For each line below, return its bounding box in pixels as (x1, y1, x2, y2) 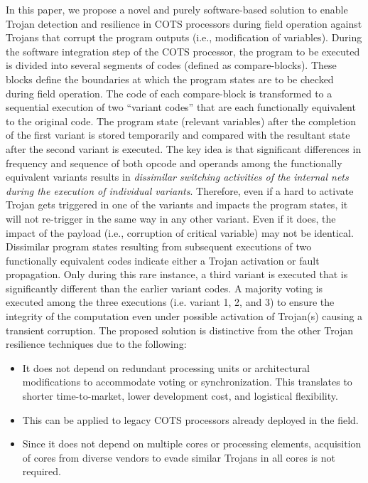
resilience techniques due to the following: (6, 336, 187, 351)
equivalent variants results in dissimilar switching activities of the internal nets (6, 169, 349, 184)
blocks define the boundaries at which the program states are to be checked (6, 71, 334, 86)
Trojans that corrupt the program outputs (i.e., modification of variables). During (6, 30, 362, 45)
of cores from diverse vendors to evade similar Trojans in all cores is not (22, 450, 336, 465)
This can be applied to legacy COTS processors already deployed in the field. (22, 412, 359, 427)
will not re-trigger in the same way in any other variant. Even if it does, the (6, 211, 336, 225)
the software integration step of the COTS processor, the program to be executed (6, 43, 360, 58)
